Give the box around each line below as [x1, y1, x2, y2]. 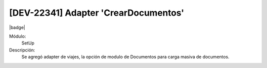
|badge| [9, 24, 26, 30]
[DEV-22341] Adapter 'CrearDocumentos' [9, 7, 184, 18]
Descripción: [9, 47, 36, 53]
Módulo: [9, 33, 26, 39]
